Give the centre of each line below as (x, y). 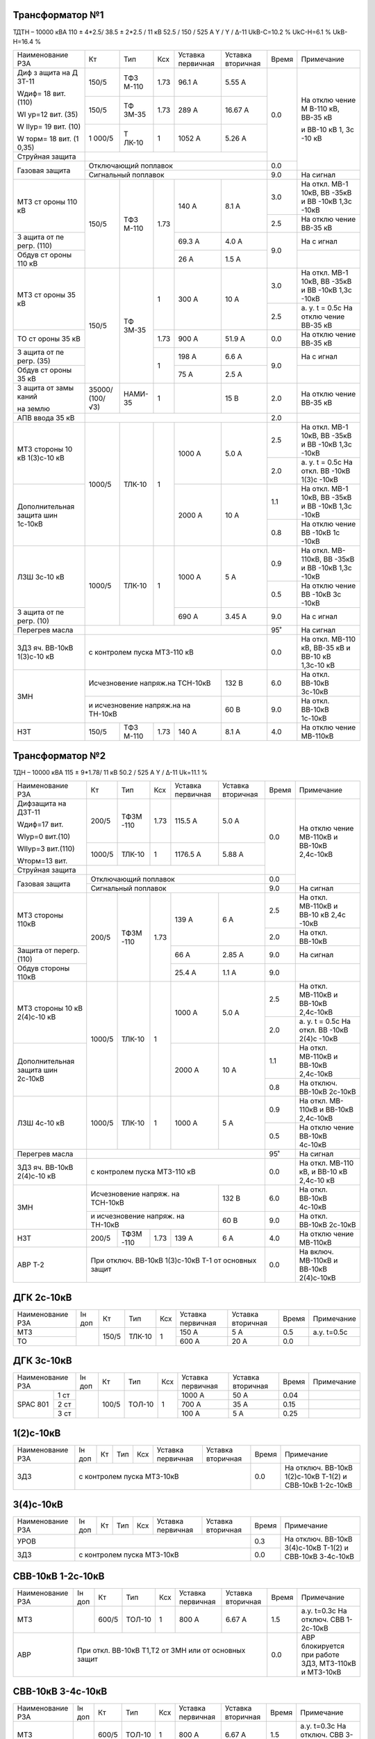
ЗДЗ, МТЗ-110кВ (329, 1663)
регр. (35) (34, 361)
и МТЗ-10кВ (321, 1672)
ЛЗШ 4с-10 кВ (41, 1123)
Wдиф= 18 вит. (41, 94)
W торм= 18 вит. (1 (48, 139)
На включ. (316, 1252)
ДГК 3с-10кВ (42, 1361)
